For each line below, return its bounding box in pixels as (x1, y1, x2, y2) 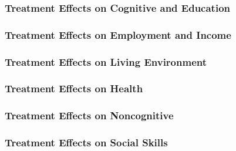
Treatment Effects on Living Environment (5, 54, 207, 69)
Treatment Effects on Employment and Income (5, 27, 231, 42)
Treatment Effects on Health (5, 81, 143, 96)
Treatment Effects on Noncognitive (5, 108, 174, 123)
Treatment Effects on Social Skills (5, 135, 168, 150)
